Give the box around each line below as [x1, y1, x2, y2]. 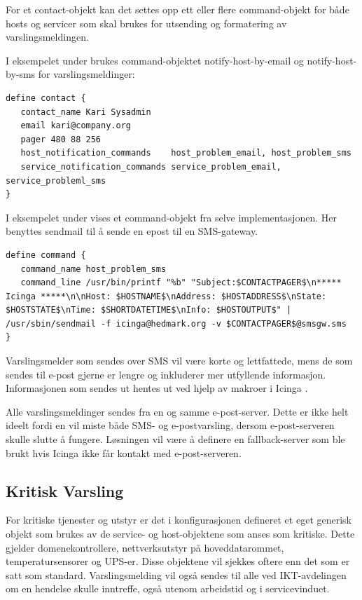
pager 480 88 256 [20, 134, 102, 144]
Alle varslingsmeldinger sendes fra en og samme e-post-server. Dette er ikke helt [6, 404, 349, 418]
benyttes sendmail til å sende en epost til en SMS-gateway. [6, 224, 258, 238]
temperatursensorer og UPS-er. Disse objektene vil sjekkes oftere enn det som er [6, 554, 350, 568]
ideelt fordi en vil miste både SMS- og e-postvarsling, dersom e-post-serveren [6, 418, 335, 432]
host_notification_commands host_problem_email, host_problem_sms [20, 148, 351, 158]
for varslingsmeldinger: [38, 67, 135, 81]
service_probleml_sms [6, 175, 106, 186]
